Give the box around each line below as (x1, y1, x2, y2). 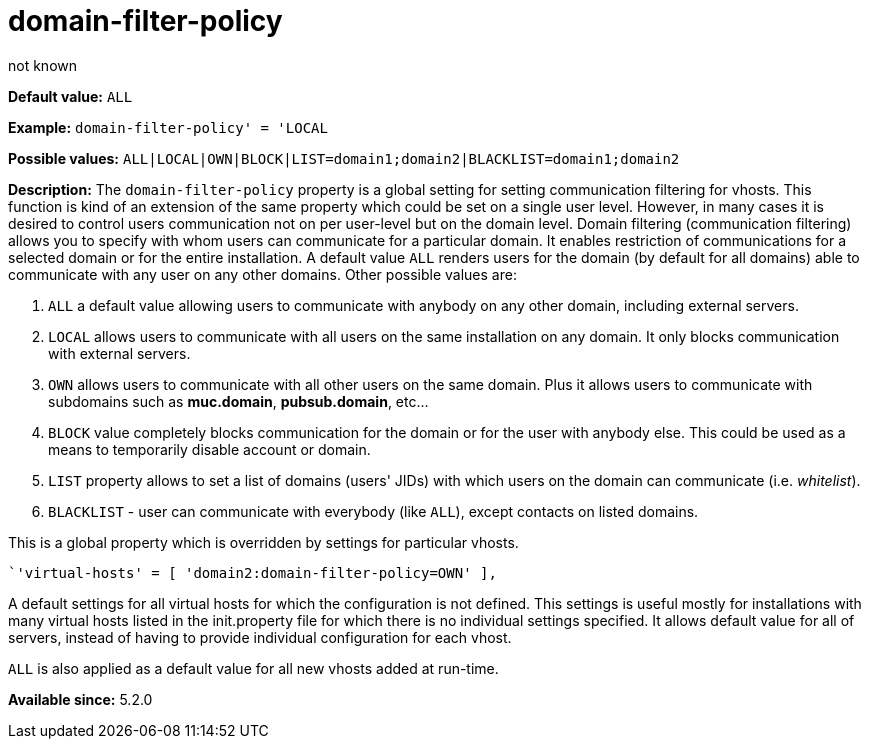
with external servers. (48, 344, 191, 362)
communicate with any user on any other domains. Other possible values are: (8, 265, 517, 283)
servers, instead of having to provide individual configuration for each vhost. (8, 628, 512, 646)
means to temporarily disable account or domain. (48, 440, 371, 458)
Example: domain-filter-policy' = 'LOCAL (8, 118, 328, 136)
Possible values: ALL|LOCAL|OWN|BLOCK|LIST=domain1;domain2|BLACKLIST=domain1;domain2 (8, 149, 680, 167)
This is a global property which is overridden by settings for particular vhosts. (8, 533, 519, 551)
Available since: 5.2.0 (8, 690, 153, 708)
